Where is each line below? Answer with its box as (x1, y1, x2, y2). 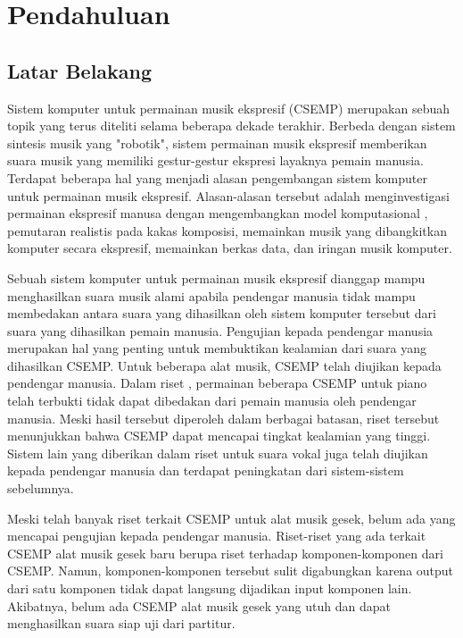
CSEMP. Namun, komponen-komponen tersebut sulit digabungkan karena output (7, 561, 454, 580)
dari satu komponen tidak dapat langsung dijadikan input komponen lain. (7, 579, 412, 598)
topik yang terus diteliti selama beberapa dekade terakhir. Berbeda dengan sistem (7, 116, 456, 135)
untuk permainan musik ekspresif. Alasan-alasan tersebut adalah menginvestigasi (7, 186, 450, 205)
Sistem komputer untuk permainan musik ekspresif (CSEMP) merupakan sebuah (7, 98, 451, 117)
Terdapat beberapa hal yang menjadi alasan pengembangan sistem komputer (7, 168, 427, 187)
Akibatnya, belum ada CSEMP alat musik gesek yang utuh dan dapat (7, 596, 391, 615)
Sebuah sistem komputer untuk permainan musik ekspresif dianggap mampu (7, 268, 426, 287)
